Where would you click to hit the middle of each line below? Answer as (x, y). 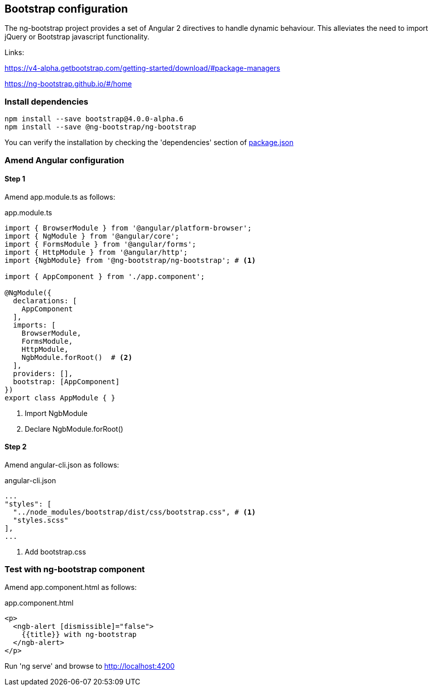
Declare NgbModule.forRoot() (74, 429)
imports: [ (34, 325)
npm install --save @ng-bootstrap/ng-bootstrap (101, 127)
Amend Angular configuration (64, 160)
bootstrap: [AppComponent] (66, 381)
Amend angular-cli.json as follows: (62, 465)
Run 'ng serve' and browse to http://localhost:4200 (90, 666)
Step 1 (15, 179)
